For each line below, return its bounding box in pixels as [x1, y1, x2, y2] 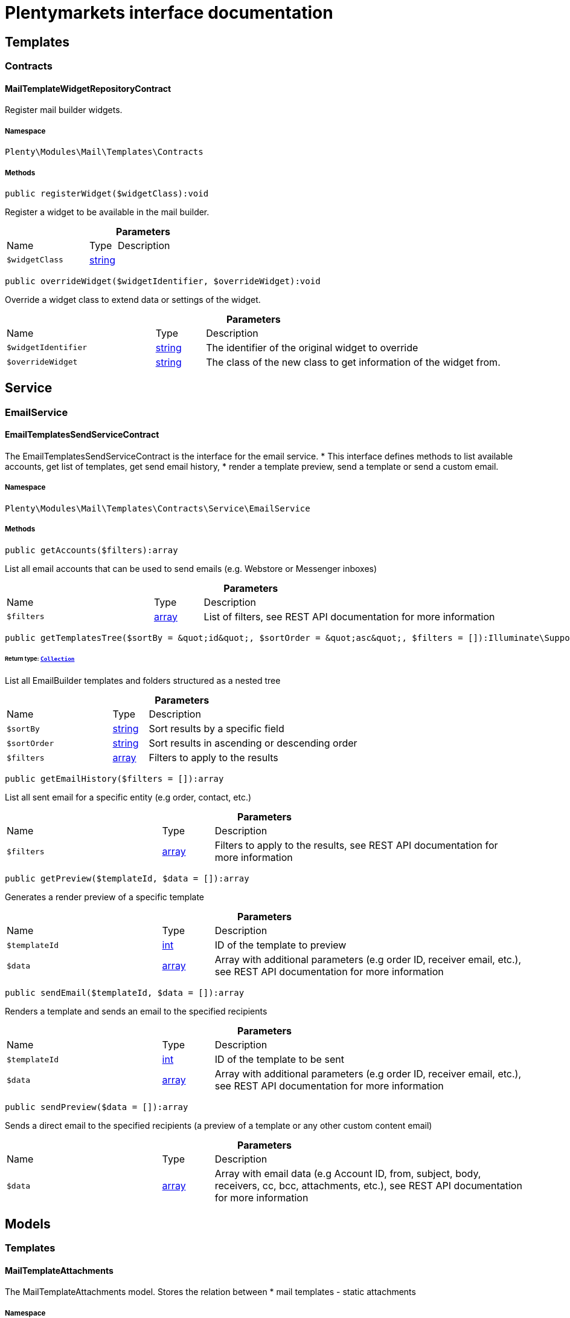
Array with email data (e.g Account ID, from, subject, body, [214, 1167, 481, 1180]
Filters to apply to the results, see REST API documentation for [214, 839, 498, 852]
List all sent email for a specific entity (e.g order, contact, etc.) [5, 792, 252, 803]
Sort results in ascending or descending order [149, 737, 357, 750]
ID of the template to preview [214, 939, 347, 952]
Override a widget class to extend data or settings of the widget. [5, 294, 261, 305]
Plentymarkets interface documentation [5, 2, 333, 23]
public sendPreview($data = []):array [5, 1102, 188, 1112]
